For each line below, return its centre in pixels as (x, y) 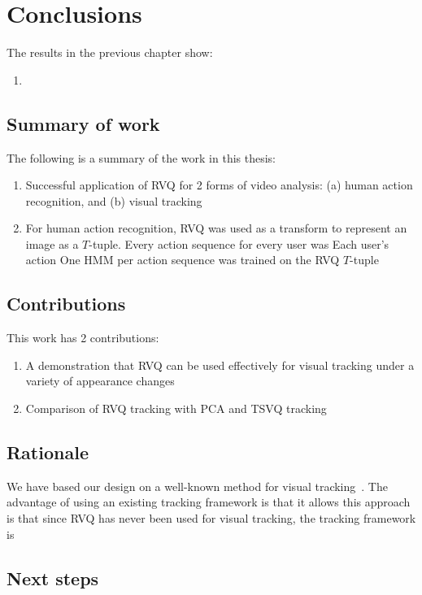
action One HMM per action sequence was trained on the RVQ (183, 260)
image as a (52, 243)
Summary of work (83, 123)
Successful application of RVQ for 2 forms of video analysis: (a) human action (219, 185)
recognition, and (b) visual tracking (114, 200)
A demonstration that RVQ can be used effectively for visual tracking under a (220, 365)
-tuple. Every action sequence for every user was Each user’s (239, 243)
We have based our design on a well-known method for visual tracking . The (197, 486)
